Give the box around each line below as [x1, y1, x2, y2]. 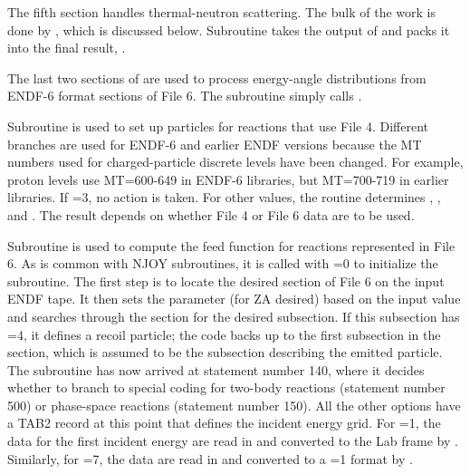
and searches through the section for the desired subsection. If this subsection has [7, 306, 460, 325]
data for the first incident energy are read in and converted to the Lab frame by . [7, 431, 458, 450]
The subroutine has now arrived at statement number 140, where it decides [7, 360, 425, 379]
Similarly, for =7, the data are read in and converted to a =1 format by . [7, 449, 413, 468]
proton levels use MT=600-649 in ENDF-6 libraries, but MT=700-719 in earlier [7, 169, 449, 189]
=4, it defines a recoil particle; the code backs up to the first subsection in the [7, 324, 441, 343]
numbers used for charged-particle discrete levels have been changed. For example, [7, 152, 464, 171]
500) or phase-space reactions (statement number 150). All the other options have [7, 395, 461, 414]
